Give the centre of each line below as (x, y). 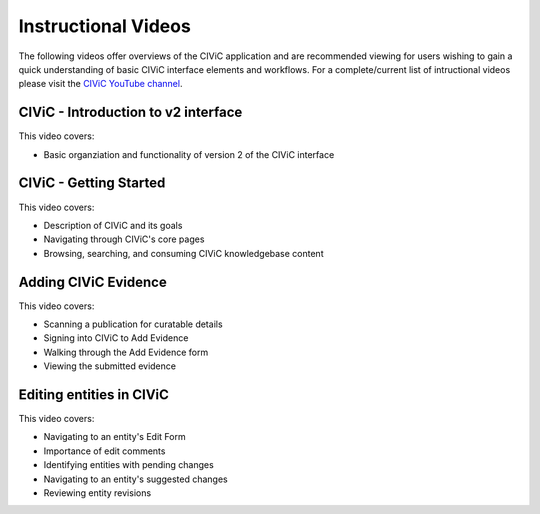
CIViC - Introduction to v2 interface (130, 112)
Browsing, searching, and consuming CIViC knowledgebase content (183, 253)
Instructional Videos (105, 26)
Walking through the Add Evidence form (126, 352)
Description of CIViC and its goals (113, 225)
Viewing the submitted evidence (110, 366)
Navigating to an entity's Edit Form (114, 437)
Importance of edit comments (104, 451)
